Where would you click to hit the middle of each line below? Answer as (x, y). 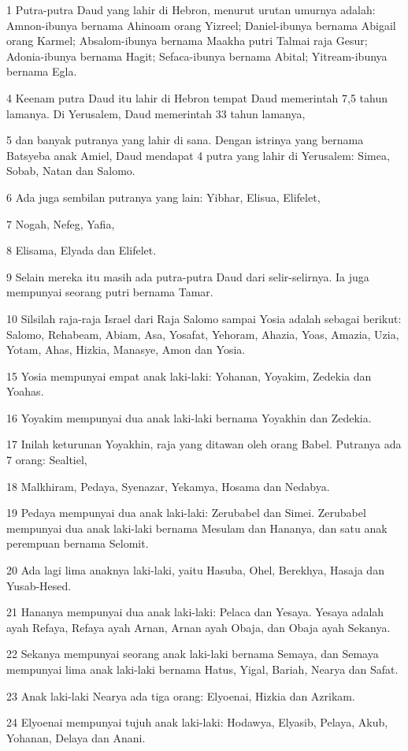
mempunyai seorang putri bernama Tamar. (110, 292)
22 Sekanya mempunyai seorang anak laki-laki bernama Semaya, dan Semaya (193, 654)
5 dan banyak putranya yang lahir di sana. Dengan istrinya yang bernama (185, 140)
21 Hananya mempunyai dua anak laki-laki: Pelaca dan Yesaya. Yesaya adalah (195, 612)
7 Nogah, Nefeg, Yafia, (61, 223)
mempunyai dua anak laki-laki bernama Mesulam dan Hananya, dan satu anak (197, 528)
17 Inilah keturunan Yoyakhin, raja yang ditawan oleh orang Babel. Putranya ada (204, 444)
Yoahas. (25, 391)
